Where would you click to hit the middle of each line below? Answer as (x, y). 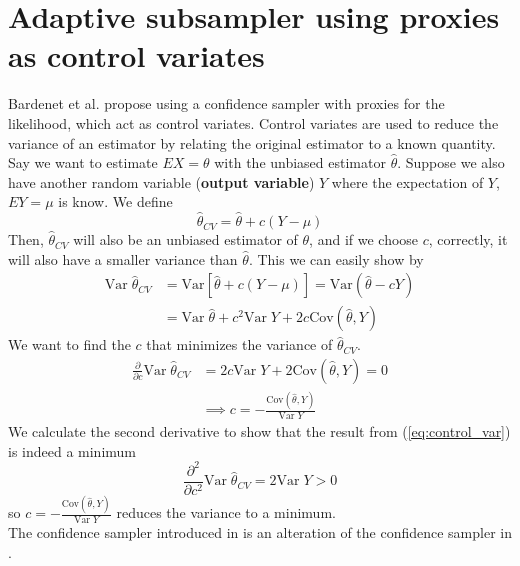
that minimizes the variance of (239, 344)
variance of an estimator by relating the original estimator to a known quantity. (252, 142)
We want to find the (69, 344)
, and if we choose (364, 239)
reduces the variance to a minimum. (226, 512)
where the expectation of (407, 181)
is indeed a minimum (72, 450)
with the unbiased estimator (300, 162)
